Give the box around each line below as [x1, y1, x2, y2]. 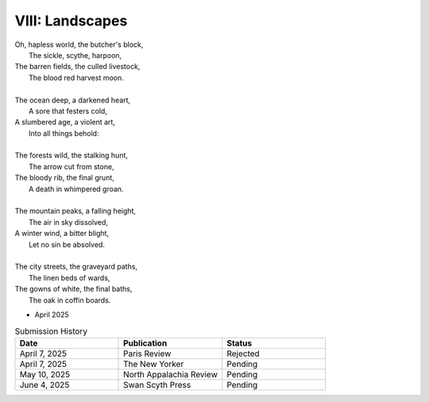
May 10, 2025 [19, 369, 71, 380]
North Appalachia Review [123, 369, 218, 380]
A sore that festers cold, [29, 106, 107, 115]
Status [226, 338, 253, 349]
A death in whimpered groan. [29, 184, 124, 194]
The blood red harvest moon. [29, 72, 125, 83]
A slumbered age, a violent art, [14, 118, 115, 127]
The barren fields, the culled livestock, [14, 62, 141, 72]
